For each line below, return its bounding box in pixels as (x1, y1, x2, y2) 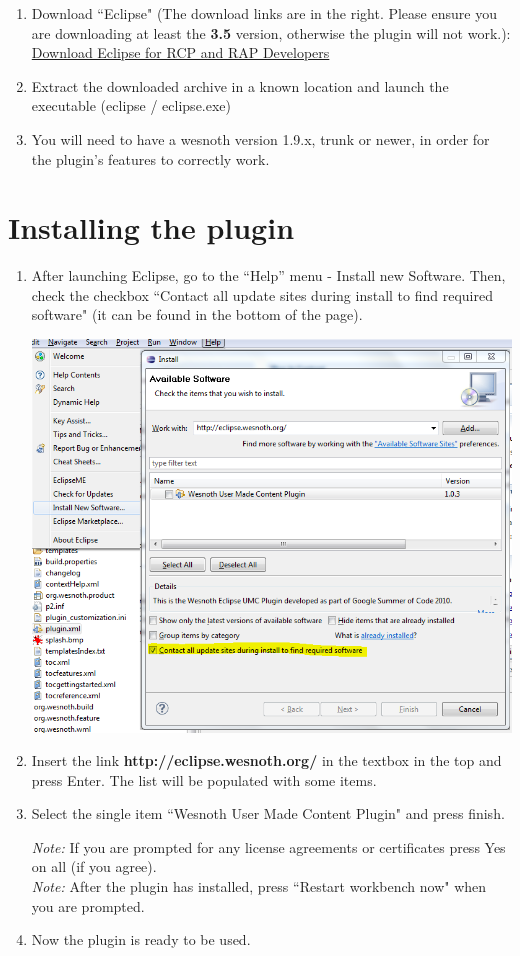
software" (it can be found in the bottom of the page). (31, 304, 363, 325)
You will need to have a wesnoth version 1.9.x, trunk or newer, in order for (31, 128, 490, 149)
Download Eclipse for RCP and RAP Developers (31, 42, 330, 63)
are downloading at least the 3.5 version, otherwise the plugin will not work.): (31, 22, 511, 43)
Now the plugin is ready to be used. (31, 929, 251, 950)
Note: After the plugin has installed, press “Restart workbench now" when (31, 876, 487, 897)
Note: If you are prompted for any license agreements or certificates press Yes (31, 836, 506, 857)
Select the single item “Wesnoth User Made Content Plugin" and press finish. (31, 803, 505, 824)
